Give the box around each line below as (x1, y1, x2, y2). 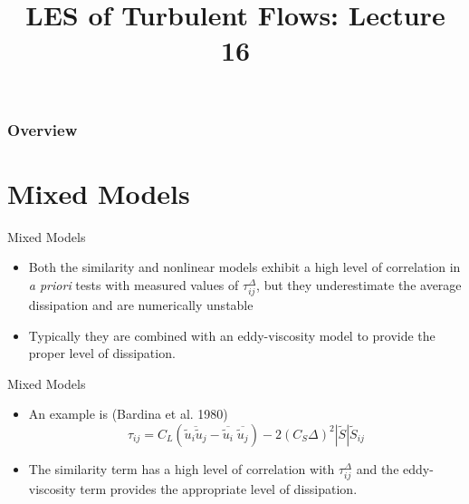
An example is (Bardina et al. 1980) (28, 404, 228, 423)
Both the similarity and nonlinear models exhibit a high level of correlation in (28, 257, 461, 276)
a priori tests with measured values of (28, 275, 239, 294)
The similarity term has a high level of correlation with (28, 459, 335, 478)
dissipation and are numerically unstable (28, 295, 254, 314)
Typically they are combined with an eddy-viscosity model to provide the (28, 325, 435, 344)
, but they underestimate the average (256, 275, 462, 294)
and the (356, 459, 399, 478)
